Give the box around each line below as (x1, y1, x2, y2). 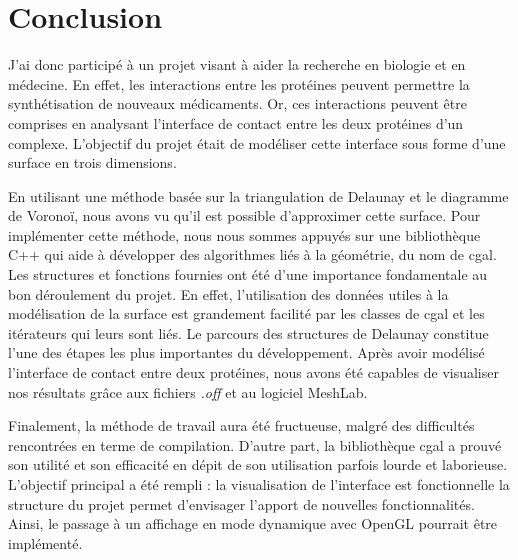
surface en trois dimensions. (8, 152, 177, 173)
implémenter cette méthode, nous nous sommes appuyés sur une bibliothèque (8, 224, 481, 245)
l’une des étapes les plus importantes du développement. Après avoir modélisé (8, 342, 485, 363)
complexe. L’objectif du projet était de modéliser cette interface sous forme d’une (8, 132, 506, 153)
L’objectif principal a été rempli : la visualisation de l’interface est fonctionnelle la (8, 474, 510, 494)
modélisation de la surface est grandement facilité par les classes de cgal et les (8, 303, 485, 324)
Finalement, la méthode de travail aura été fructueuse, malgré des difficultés (8, 415, 475, 436)
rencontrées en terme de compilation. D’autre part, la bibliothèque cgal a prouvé (8, 434, 502, 455)
